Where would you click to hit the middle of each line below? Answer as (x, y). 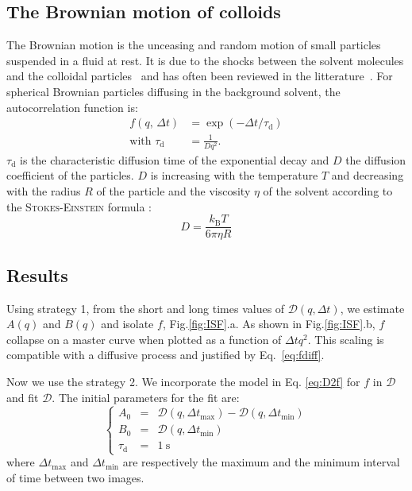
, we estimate (372, 308)
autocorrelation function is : (72, 107)
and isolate (127, 324)
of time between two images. (75, 477)
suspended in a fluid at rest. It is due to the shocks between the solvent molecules (205, 60)
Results (37, 274)
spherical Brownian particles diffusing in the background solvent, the (173, 91)
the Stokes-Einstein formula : (79, 206)
